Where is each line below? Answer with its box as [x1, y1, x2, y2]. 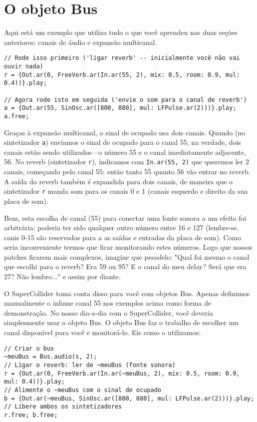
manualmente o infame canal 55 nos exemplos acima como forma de [4, 298, 212, 308]
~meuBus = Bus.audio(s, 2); [4, 353, 97, 361]
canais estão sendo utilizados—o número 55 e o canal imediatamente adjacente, [4, 146, 246, 157]
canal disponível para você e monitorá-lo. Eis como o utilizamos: [4, 327, 201, 338]
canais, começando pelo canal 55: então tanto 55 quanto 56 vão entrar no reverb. [4, 166, 251, 177]
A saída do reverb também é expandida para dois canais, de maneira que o [4, 176, 233, 186]
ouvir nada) [4, 62, 43, 70]
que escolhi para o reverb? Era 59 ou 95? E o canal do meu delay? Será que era [4, 261, 247, 272]
